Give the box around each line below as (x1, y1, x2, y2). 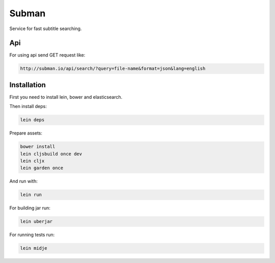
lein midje (20, 245, 47, 251)
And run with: (9, 178, 38, 185)
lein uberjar (20, 219, 53, 224)
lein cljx (20, 158, 45, 164)
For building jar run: (9, 205, 51, 211)
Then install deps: (9, 103, 47, 110)
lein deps (20, 117, 45, 123)
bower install (20, 144, 56, 150)
